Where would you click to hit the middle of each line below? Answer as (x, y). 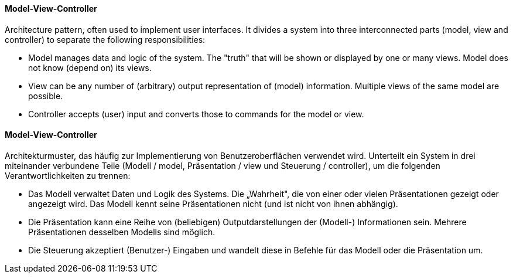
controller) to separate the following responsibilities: (105, 39)
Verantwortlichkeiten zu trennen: (68, 175)
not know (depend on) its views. (90, 67)
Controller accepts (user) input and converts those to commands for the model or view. (196, 114)
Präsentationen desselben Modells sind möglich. (122, 232)
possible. (46, 96)
